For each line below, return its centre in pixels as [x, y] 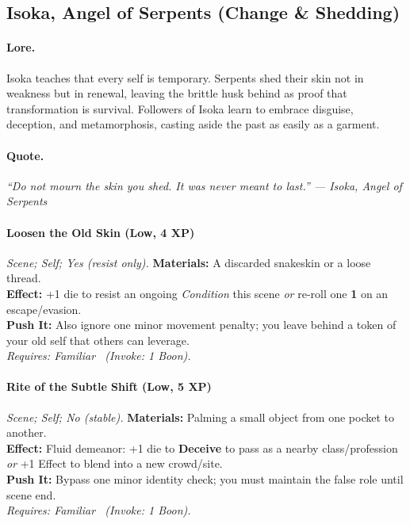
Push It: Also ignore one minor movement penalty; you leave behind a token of [201, 325]
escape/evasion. [44, 309]
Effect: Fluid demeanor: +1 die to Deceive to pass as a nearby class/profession [202, 448]
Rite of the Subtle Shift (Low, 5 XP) [109, 386]
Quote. [25, 155]
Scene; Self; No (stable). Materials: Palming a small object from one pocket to [201, 417]
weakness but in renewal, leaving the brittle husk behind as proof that [177, 93]
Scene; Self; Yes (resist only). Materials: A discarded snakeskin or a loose [189, 262]
